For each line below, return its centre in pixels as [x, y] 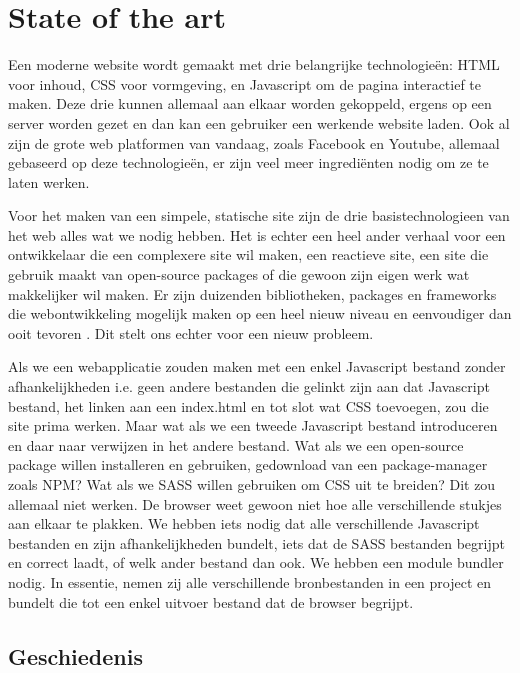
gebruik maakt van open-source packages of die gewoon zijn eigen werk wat [239, 274]
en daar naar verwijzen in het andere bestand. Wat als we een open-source [236, 444]
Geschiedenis [75, 655]
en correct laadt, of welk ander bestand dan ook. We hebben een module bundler [256, 562]
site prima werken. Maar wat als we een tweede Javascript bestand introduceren [253, 425]
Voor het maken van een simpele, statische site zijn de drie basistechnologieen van [259, 215]
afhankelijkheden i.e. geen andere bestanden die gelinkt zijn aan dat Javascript [249, 386]
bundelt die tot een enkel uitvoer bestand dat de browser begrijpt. [211, 601]
